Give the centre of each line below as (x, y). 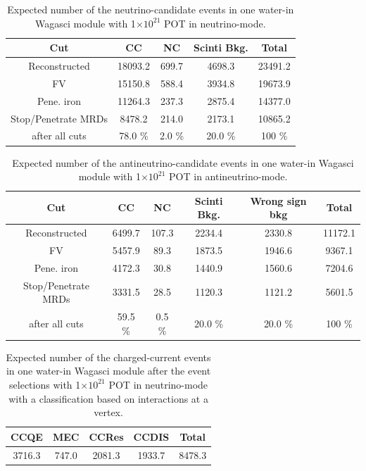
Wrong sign (278, 200)
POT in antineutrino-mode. (228, 176)
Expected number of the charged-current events (108, 357)
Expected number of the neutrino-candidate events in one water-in (151, 9)
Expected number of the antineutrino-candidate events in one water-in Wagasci (183, 162)
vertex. (108, 412)
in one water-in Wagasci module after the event (108, 371)
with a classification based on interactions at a (108, 398)
